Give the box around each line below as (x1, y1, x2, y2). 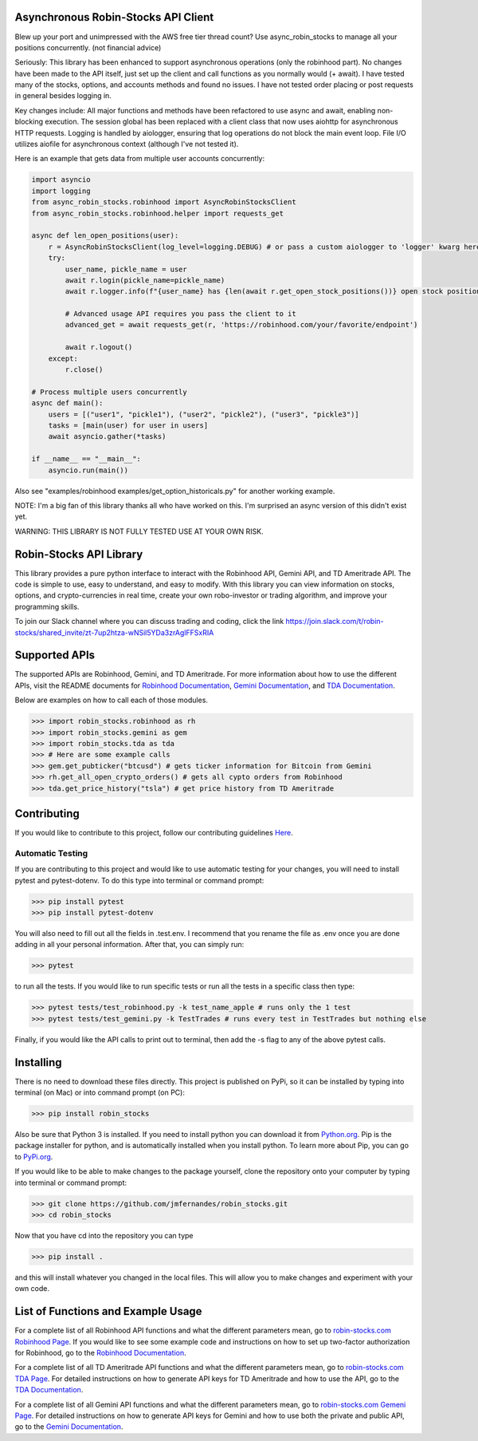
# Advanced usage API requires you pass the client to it (65, 310, 296, 318)
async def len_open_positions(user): (31, 231, 179, 240)
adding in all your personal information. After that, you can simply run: (14, 940, 245, 949)
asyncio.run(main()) (48, 465, 129, 475)
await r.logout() (65, 343, 133, 352)
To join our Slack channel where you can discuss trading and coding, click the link (14, 617, 284, 626)
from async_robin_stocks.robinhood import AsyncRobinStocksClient (31, 198, 296, 207)
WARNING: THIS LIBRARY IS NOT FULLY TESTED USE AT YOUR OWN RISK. (14, 527, 264, 536)
